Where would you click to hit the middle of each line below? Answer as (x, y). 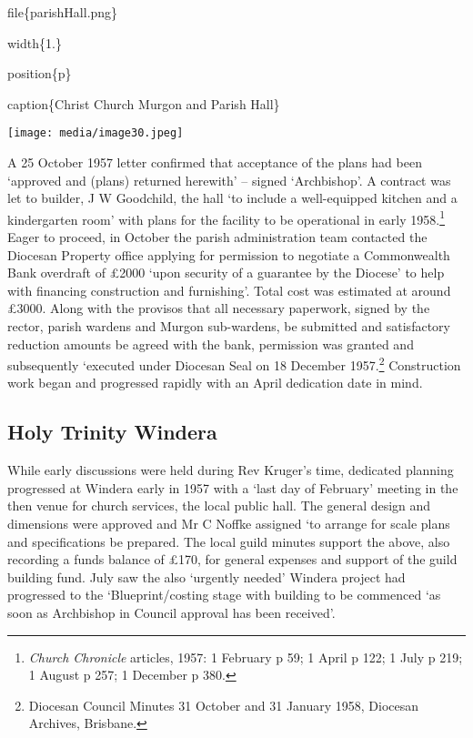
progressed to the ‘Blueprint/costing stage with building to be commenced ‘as (224, 595)
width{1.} (35, 42)
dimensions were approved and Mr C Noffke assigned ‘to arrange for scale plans (229, 524)
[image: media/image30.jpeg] (96, 133)
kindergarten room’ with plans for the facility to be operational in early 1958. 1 (226, 217)
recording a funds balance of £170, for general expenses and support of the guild (232, 559)
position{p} (40, 73)
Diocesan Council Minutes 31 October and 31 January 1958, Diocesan (224, 705)
